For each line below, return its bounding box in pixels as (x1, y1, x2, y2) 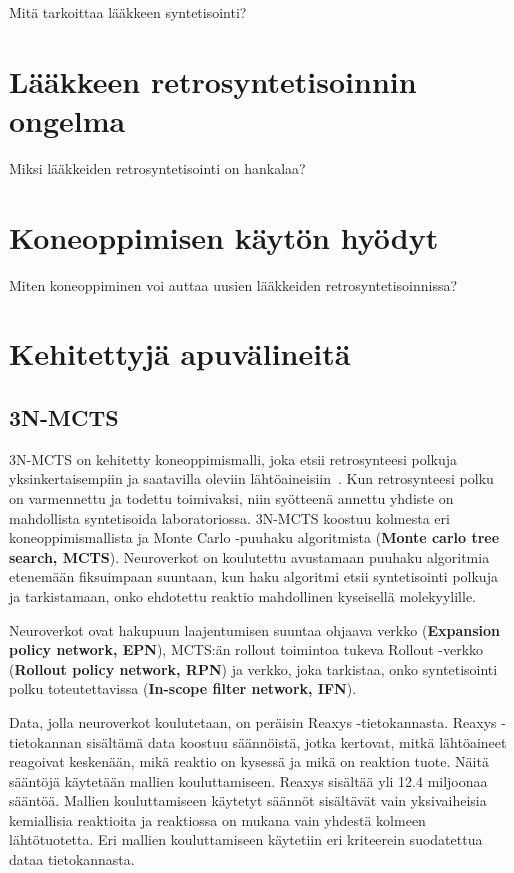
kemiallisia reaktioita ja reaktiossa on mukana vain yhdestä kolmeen (9, 809, 426, 830)
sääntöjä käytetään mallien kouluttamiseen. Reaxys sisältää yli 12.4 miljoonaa (9, 770, 488, 791)
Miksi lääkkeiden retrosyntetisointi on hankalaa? (9, 157, 306, 178)
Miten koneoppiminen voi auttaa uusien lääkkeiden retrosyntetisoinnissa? (9, 274, 458, 295)
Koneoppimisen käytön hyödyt (9, 216, 439, 257)
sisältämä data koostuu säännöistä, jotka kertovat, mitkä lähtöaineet (86, 731, 507, 752)
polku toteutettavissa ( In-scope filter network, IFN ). (9, 678, 357, 699)
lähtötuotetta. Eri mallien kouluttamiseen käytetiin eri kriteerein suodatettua (9, 829, 483, 850)
